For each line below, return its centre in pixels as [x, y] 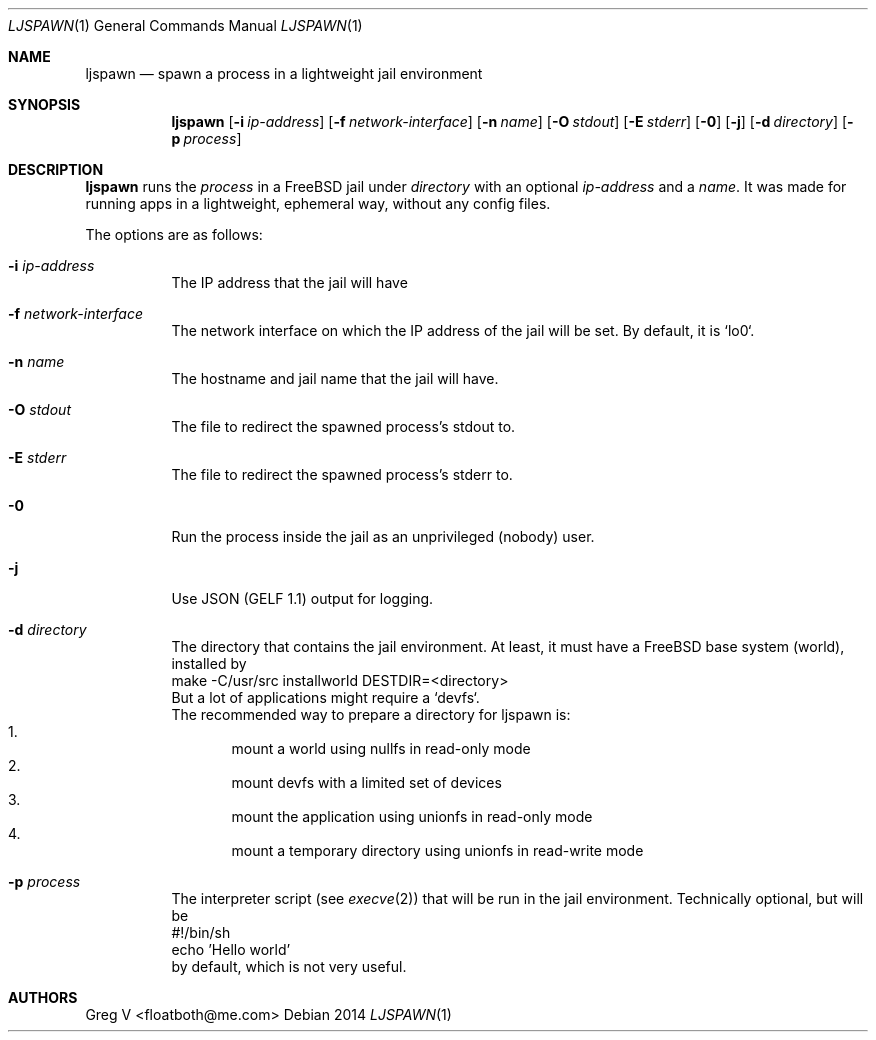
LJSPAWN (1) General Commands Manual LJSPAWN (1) [185, 25]
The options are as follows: [174, 234]
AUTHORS [43, 997]
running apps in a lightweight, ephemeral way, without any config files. [318, 203]
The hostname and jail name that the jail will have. [335, 378]
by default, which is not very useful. [289, 966]
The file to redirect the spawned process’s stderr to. [342, 474]
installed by [209, 663]
